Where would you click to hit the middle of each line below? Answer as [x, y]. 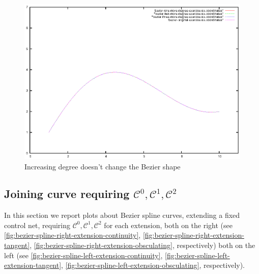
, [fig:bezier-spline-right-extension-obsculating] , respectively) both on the [142, 245]
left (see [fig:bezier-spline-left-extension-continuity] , [83, 255]
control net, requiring [37, 225]
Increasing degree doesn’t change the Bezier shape [103, 166]
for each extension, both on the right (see [168, 225]
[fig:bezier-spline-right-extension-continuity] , [73, 235]
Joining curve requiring [67, 194]
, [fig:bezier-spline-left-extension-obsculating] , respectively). [153, 265]
